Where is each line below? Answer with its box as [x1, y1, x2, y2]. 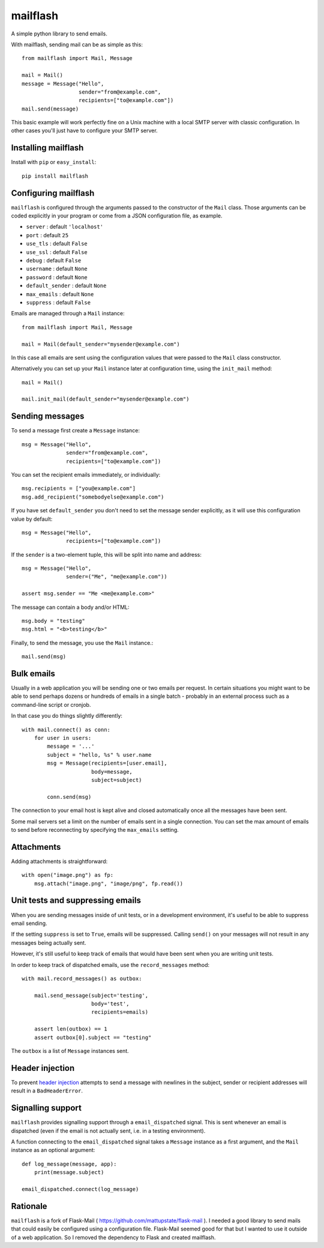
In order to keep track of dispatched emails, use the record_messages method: [11, 961, 210, 968]
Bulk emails [11, 668, 55, 679]
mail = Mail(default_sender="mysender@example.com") [22, 341, 180, 348]
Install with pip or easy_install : [11, 159, 97, 166]
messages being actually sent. [11, 939, 86, 946]
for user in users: [34, 735, 92, 742]
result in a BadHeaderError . [11, 1087, 83, 1094]
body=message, [91, 768, 133, 775]
